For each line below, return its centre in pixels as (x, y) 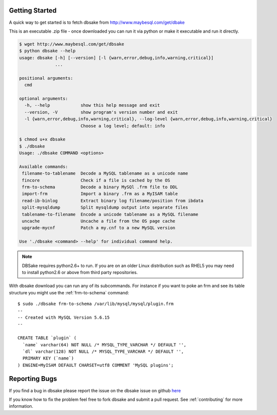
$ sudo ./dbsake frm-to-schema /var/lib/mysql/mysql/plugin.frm (96, 304)
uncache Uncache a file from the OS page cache (99, 221)
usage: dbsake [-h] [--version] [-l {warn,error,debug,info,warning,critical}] (116, 58)
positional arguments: (46, 78)
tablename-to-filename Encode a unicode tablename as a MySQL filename (110, 214)
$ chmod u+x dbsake (42, 139)
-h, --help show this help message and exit (92, 105)
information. (21, 406)
